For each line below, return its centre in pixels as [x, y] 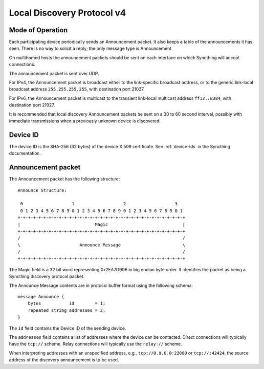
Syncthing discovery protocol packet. [47, 277]
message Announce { [41, 297]
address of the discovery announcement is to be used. [64, 360]
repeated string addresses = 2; [66, 310]
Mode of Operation [38, 30]
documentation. [25, 153]
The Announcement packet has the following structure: [65, 179]
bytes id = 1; [66, 304]
